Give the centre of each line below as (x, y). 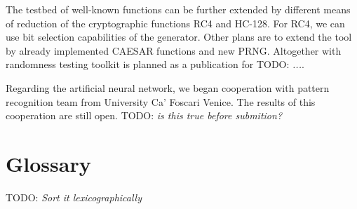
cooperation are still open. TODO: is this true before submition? (144, 115)
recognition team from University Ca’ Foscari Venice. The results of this (161, 101)
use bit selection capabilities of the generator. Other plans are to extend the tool (179, 37)
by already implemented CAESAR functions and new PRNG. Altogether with (174, 50)
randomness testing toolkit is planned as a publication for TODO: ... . (155, 64)
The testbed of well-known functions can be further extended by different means (178, 9)
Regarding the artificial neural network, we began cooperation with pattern (168, 87)
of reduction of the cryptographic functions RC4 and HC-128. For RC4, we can (175, 23)
